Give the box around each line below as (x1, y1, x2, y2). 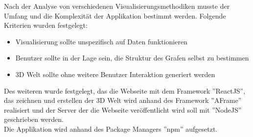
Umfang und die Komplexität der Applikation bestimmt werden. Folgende (4, 10, 226, 20)
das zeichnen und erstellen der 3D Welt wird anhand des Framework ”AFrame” (4, 95, 242, 105)
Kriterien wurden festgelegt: (4, 20, 88, 30)
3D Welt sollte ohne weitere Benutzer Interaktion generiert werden (15, 69, 215, 79)
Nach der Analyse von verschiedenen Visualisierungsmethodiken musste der (4, 1, 230, 11)
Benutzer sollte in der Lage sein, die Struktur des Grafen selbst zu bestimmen (15, 53, 249, 63)
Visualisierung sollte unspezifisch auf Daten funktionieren (15, 36, 187, 46)
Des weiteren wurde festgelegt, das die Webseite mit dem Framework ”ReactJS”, (4, 85, 246, 96)
